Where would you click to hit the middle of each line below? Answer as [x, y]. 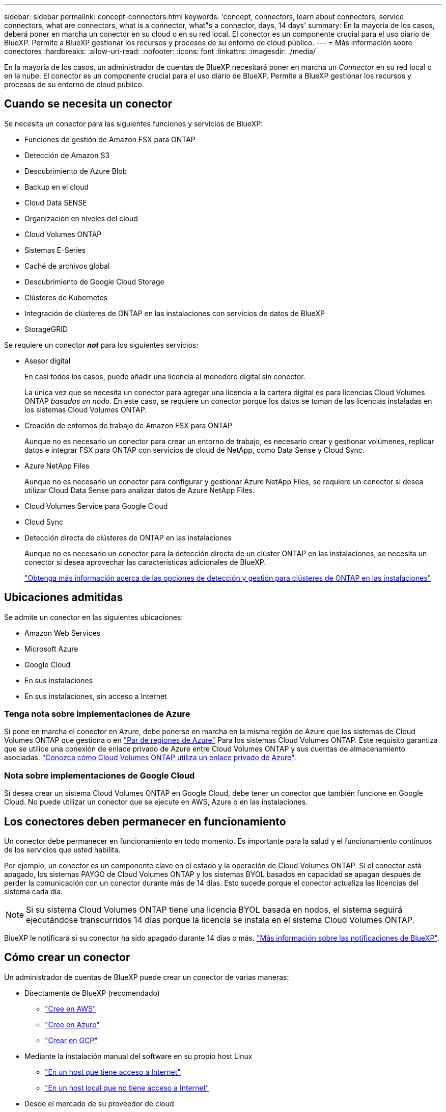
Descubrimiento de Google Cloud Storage [94, 281]
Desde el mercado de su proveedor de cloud [99, 1103]
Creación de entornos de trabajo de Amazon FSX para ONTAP [129, 425]
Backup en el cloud [57, 187]
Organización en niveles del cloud [81, 218]
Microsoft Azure [51, 649]
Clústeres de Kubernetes [66, 297]
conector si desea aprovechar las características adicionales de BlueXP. [145, 562]
